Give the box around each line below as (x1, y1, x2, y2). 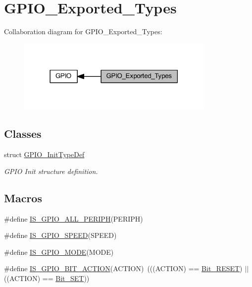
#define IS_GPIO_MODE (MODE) (4, 246, 114, 257)
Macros (4, 190, 42, 205)
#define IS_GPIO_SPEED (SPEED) (4, 230, 117, 240)
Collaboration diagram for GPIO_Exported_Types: (4, 26, 162, 37)
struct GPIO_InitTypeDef (4, 149, 85, 160)
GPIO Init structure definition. (4, 166, 98, 176)
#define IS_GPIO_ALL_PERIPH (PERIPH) (4, 213, 143, 224)
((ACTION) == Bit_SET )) (4, 273, 90, 283)
